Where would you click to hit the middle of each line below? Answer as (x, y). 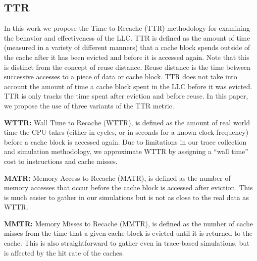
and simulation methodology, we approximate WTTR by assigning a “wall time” (126, 151)
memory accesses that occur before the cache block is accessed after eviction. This (128, 187)
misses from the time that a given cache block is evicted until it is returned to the (128, 233)
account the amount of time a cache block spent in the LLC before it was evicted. (128, 86)
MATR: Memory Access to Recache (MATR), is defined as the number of (117, 178)
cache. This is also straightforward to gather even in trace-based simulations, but (127, 243)
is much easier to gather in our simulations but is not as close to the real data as (127, 197)
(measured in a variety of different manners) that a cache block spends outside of (127, 47)
